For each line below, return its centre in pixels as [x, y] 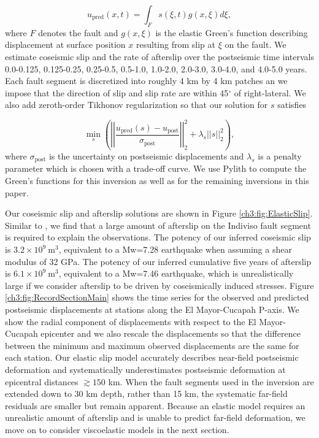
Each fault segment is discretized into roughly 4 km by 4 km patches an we [146, 81]
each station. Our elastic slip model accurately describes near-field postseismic [152, 357]
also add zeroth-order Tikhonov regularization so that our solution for [136, 105]
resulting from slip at [176, 44]
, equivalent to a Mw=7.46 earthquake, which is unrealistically [176, 273]
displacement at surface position [65, 44]
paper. [17, 192]
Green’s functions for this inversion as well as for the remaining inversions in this [157, 181]
